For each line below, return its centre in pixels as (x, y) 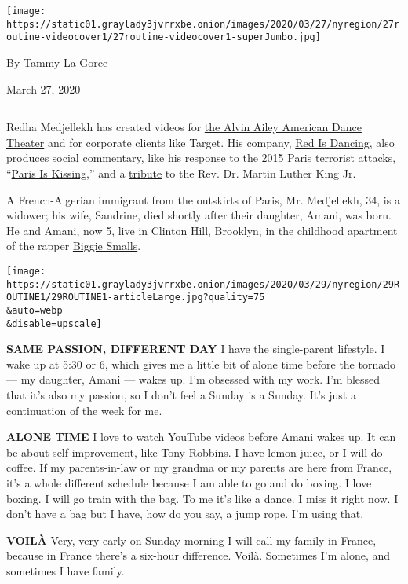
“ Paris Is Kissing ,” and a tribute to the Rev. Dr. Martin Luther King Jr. (181, 173)
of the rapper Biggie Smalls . (74, 246)
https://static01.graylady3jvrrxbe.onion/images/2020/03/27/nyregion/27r (203, 24)
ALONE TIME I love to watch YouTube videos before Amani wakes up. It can (201, 437)
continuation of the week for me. (84, 410)
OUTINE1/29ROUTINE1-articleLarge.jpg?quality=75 (136, 298)
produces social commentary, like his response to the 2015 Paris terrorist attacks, (201, 158)
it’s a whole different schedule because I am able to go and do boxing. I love (189, 482)
